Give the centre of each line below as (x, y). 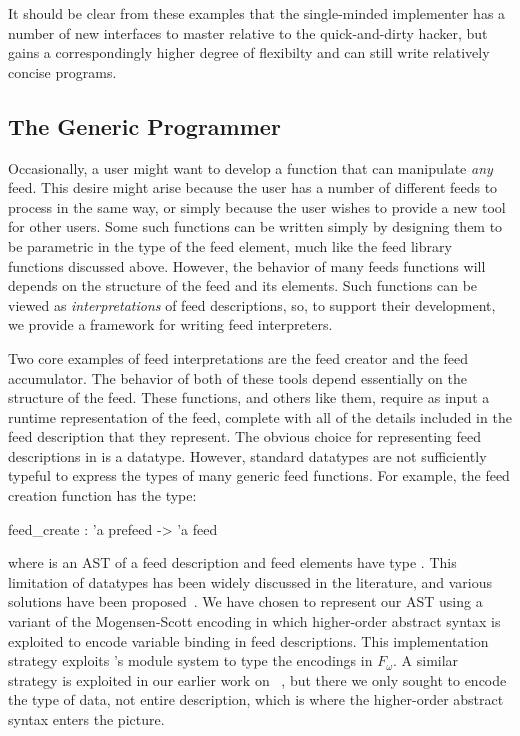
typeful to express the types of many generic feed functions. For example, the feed (259, 475)
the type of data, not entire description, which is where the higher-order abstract (256, 699)
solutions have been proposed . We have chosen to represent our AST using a (245, 601)
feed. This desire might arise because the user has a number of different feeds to (253, 187)
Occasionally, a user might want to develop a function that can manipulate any (250, 167)
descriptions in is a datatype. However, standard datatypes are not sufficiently (247, 455)
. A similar (426, 660)
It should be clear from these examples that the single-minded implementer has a (257, 13)
